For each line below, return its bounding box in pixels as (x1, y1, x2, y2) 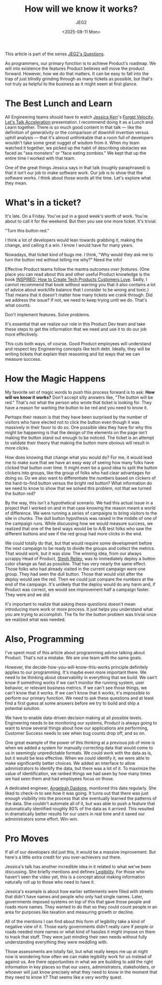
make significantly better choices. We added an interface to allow (5, 760, 135, 766)
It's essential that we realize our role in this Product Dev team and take (5, 321, 146, 327)
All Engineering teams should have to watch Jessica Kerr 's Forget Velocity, (5, 114, 154, 120)
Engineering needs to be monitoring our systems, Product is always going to (5, 720, 157, 726)
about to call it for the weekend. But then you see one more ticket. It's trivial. (5, 218, 157, 224)
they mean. (5, 180, 28, 186)
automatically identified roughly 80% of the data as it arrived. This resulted (5, 806, 154, 811)
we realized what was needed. (5, 616, 66, 622)
